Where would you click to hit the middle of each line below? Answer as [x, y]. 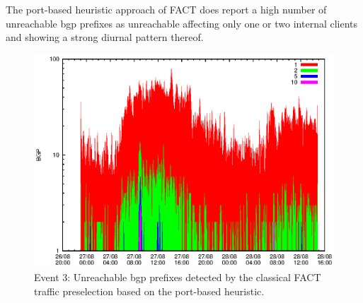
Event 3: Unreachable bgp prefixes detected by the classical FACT [178, 277]
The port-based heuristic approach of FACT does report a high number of [166, 9]
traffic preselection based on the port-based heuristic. [149, 291]
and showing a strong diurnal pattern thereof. [105, 37]
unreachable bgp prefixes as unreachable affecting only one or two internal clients [182, 23]
